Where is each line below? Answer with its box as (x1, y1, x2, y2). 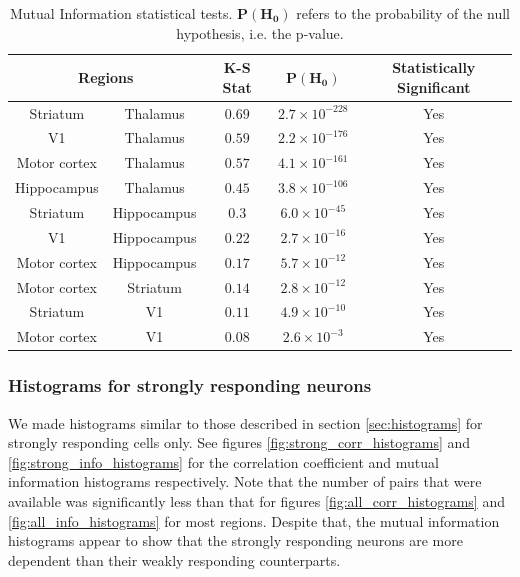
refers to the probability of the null (296, 3, 510, 23)
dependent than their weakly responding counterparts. (8, 549, 341, 570)
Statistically (392, 57, 476, 78)
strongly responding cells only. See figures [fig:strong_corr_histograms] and (8, 432, 471, 453)
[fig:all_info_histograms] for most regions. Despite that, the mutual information (8, 510, 500, 531)
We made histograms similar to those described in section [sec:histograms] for (8, 412, 483, 433)
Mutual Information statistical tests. (10, 3, 233, 23)
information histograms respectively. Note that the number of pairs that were (8, 471, 482, 492)
